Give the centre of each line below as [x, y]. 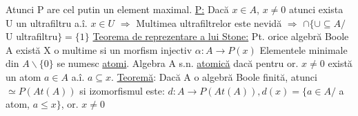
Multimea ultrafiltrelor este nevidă [209, 22]
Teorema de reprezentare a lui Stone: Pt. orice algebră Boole [221, 36]
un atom [23, 76]
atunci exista [316, 9]
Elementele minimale [304, 49]
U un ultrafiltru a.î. [47, 22]
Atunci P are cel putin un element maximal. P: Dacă [117, 9]
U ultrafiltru [32, 36]
